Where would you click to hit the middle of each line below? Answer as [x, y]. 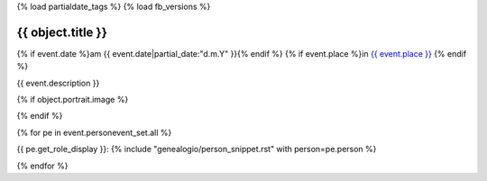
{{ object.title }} [62, 32]
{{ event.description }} [58, 83]
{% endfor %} [42, 166]
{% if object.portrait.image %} [73, 100]
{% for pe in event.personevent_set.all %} [94, 132]
